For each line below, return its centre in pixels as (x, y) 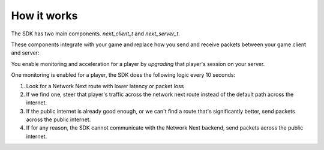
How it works (44, 16)
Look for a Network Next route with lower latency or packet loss (105, 86)
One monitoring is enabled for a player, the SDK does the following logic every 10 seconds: (123, 75)
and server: (25, 53)
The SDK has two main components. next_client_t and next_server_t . (95, 34)
